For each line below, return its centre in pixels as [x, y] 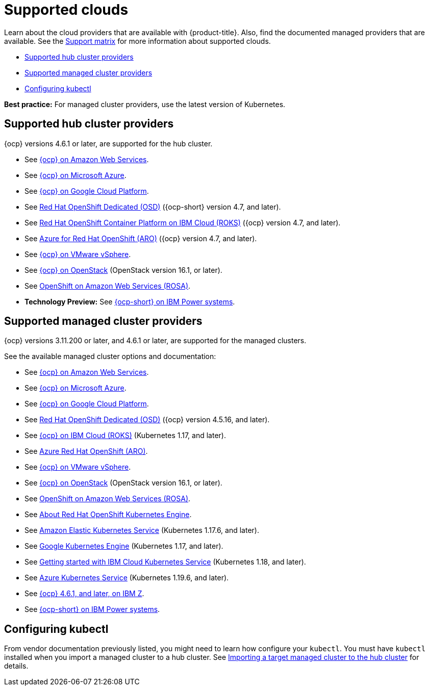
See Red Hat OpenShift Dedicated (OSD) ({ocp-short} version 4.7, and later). [153, 207]
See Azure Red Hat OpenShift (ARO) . [86, 451]
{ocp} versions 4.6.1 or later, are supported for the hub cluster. [108, 143]
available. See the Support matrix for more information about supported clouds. [137, 41]
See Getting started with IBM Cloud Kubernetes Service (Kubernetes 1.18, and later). [165, 562]
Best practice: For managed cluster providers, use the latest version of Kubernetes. [145, 104]
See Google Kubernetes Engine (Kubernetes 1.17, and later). [124, 546]
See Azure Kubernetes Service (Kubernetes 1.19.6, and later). [127, 578]
